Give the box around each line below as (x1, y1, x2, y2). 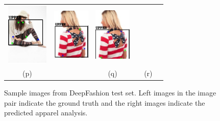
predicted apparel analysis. (4, 107, 88, 118)
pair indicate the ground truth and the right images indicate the (4, 97, 205, 108)
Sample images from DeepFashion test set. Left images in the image (4, 87, 216, 98)
